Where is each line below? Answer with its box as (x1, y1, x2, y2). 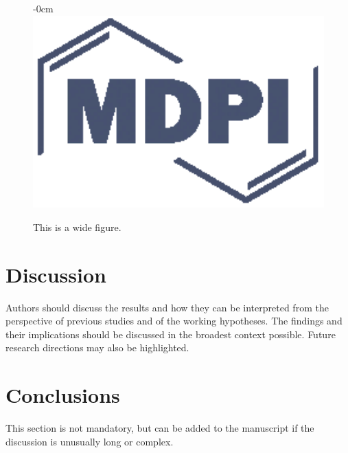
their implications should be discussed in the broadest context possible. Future (5, 327, 336, 341)
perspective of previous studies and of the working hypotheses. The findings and (5, 313, 343, 328)
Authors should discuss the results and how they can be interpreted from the (5, 300, 329, 314)
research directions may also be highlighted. (5, 340, 189, 355)
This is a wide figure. (33, 219, 121, 234)
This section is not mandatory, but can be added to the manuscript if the (5, 421, 314, 435)
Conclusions (5, 381, 120, 409)
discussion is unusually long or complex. (5, 434, 174, 448)
